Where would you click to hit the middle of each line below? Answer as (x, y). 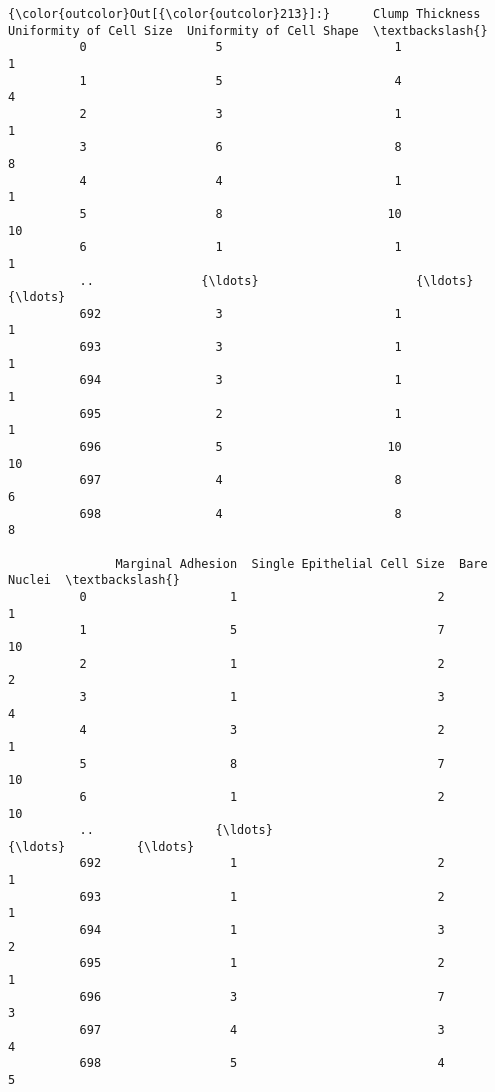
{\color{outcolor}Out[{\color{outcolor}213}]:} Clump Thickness (244, 14)
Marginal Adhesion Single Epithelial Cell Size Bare (301, 563)
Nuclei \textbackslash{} (94, 580)
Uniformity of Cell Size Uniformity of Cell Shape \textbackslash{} (248, 30)
